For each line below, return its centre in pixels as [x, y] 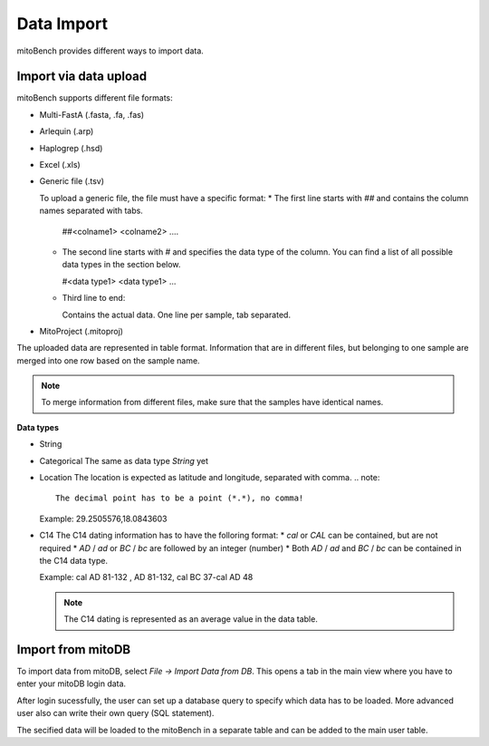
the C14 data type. [74, 561]
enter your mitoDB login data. [72, 683]
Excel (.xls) [60, 165]
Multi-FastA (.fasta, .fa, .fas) [92, 114]
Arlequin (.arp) [67, 131]
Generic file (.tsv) [72, 181]
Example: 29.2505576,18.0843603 [103, 518]
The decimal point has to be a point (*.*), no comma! [180, 498]
